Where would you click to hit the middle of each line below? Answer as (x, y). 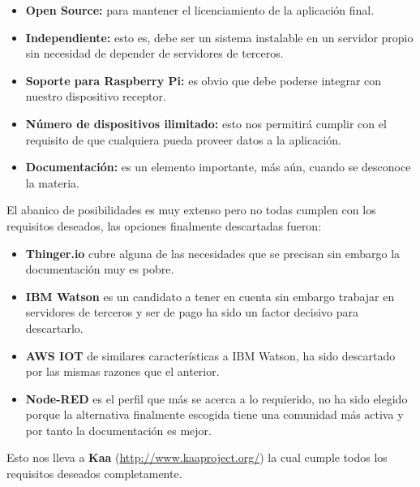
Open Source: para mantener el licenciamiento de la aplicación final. (200, 10)
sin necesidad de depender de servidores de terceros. (154, 53)
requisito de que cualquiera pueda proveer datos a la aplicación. (184, 139)
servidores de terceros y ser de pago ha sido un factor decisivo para (192, 312)
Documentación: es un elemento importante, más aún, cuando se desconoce (218, 167)
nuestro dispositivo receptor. (96, 96)
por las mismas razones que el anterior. (122, 371)
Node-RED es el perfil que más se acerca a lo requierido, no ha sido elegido (216, 398)
